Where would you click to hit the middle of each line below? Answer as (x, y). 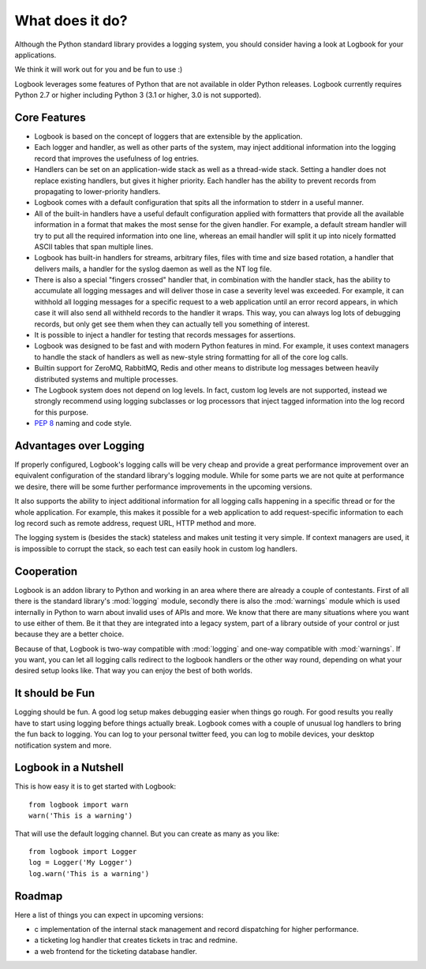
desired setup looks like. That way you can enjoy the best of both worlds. (133, 671)
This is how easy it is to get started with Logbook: (95, 786)
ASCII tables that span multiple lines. (94, 246)
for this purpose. (61, 412)
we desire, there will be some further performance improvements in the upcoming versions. (163, 486)
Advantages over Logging (80, 445)
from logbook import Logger (83, 852)
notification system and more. (63, 745)
